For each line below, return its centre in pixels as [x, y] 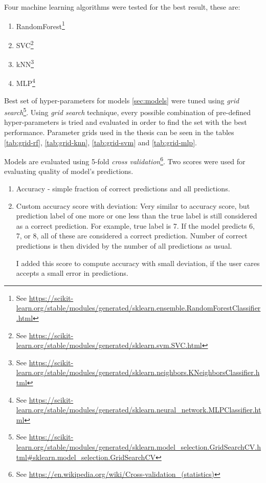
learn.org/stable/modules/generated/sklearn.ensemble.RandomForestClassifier [138, 308]
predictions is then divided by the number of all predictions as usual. [124, 246]
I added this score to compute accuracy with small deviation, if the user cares [138, 263]
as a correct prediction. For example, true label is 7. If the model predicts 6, [135, 225]
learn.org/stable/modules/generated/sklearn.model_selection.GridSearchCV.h [139, 446]
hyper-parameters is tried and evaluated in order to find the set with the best [126, 122]
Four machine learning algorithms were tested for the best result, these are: [122, 7]
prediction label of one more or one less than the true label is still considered [137, 216]
